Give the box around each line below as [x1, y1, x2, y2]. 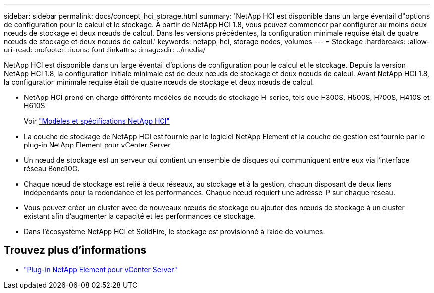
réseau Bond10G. [24, 164, 80, 173]
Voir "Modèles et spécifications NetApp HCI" [24, 117, 170, 125]
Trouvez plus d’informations [4, 244, 147, 257]
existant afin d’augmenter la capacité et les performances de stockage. [24, 212, 256, 220]
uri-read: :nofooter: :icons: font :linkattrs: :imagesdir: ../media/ [4, 46, 206, 54]
